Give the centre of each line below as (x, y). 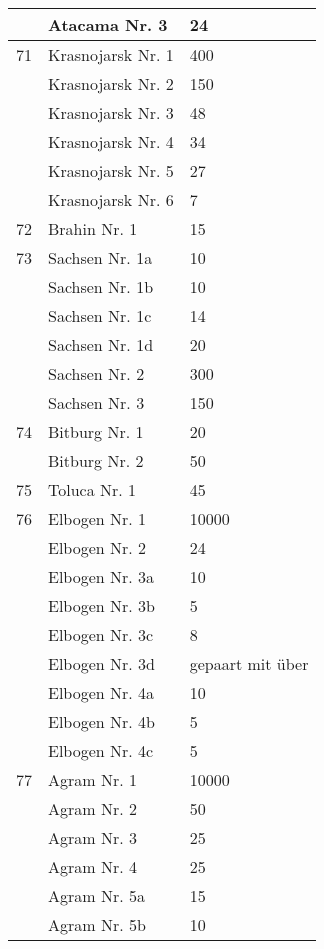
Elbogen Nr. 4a (101, 692)
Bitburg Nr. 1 (96, 431)
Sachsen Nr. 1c (100, 315)
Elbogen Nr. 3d (101, 663)
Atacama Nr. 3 (108, 24)
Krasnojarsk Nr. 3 (111, 112)
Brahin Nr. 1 (93, 228)
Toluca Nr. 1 (92, 489)
